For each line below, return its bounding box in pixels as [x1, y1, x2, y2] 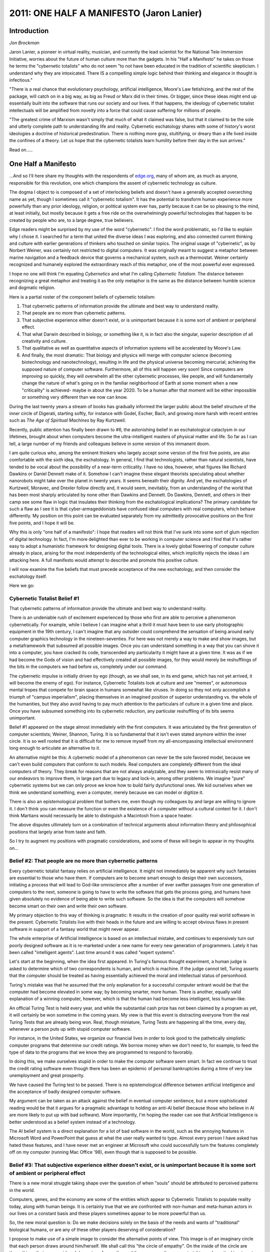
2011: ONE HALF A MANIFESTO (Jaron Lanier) [9, 8, 202, 19]
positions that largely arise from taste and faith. [9, 829, 107, 835]
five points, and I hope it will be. [9, 520, 75, 526]
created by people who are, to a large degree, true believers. [9, 217, 134, 223]
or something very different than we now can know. [21, 394, 128, 400]
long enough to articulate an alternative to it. [9, 745, 100, 751]
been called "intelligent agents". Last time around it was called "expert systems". [9, 950, 175, 955]
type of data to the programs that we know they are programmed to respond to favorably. [9, 1049, 193, 1055]
